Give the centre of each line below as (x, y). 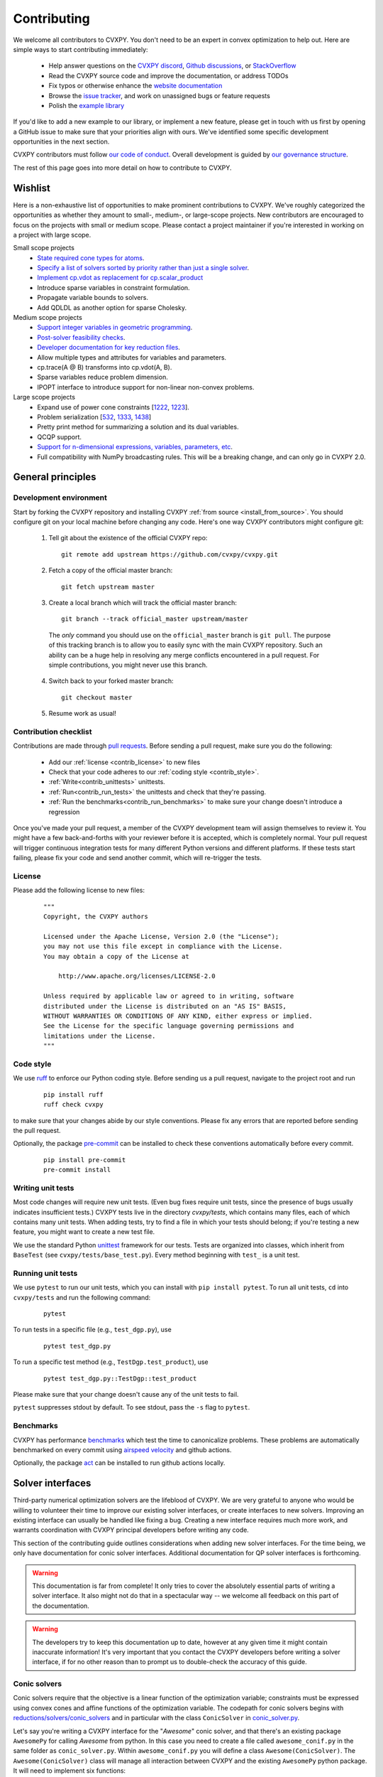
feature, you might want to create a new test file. (84, 1232)
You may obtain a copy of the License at (116, 956)
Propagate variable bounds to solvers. (93, 298)
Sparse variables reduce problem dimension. (102, 377)
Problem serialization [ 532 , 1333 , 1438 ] (94, 417)
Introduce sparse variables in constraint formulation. (114, 287)
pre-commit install (77, 1170)
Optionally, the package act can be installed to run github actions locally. (119, 1463)
